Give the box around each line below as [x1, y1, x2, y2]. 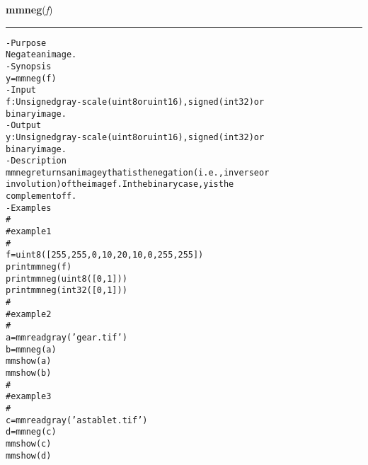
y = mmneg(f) [6, 73, 57, 84]
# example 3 [6, 391, 52, 402]
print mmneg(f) [6, 262, 72, 272]
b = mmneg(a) [6, 344, 57, 355]
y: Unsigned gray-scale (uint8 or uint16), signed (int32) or [6, 132, 265, 142]
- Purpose [6, 38, 47, 48]
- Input [6, 85, 36, 96]
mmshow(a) [6, 356, 52, 367]
